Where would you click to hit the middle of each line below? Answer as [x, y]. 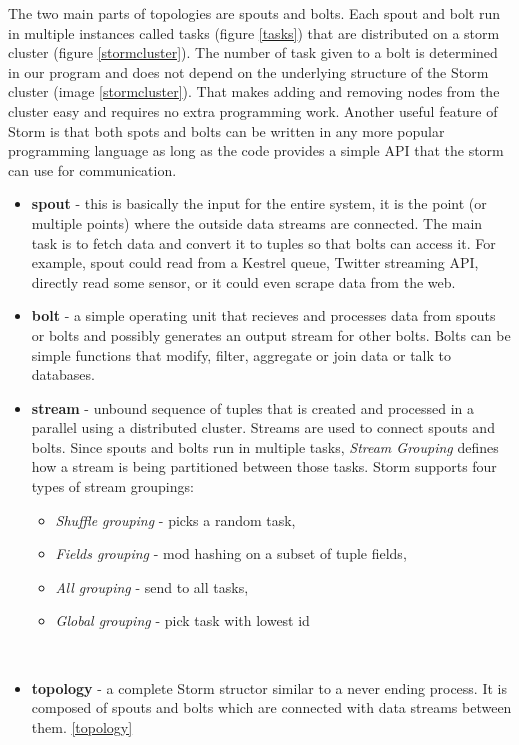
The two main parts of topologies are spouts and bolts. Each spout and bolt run [254, 13]
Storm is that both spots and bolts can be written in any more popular [226, 130]
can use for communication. [92, 169]
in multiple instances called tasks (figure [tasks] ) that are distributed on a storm [254, 32]
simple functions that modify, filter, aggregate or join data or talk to [241, 354]
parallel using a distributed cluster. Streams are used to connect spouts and [263, 427]
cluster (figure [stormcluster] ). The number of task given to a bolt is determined [253, 52]
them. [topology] [82, 726]
